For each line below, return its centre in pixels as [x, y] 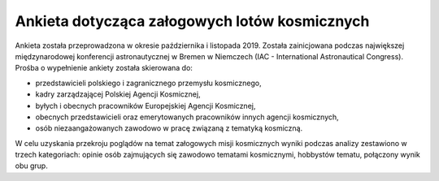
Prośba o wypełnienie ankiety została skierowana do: [104, 68]
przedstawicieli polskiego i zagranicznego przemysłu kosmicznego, [148, 83]
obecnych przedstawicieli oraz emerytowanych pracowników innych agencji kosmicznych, [187, 117]
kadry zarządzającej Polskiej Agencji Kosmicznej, [118, 94]
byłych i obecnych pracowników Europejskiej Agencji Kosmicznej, [146, 106]
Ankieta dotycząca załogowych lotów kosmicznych [192, 21]
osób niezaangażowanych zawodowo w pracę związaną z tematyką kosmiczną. [169, 128]
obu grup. [31, 166]
